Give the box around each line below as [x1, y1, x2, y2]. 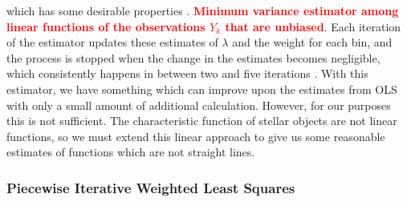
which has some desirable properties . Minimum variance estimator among [6, 2, 399, 18]
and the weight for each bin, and [232, 34, 393, 50]
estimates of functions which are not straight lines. [6, 143, 255, 160]
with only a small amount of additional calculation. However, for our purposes [6, 96, 391, 113]
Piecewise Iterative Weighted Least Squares [6, 177, 295, 197]
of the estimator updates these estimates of [6, 34, 218, 50]
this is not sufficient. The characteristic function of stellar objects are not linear [6, 112, 397, 129]
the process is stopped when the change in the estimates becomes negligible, [6, 49, 381, 66]
